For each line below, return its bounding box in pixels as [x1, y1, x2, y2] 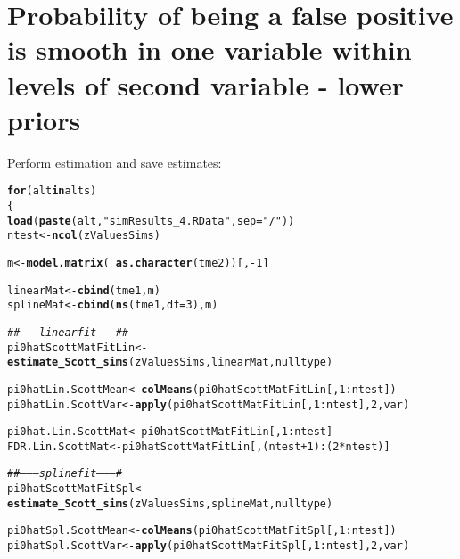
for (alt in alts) [7, 185, 97, 198]
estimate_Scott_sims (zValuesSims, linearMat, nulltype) [7, 356, 333, 369]
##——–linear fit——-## [7, 325, 129, 339]
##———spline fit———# [7, 467, 122, 481]
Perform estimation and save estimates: [7, 152, 222, 171]
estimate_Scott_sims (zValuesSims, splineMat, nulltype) [7, 497, 333, 510]
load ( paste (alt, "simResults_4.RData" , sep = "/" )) [7, 214, 295, 227]
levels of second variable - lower [7, 66, 404, 103]
